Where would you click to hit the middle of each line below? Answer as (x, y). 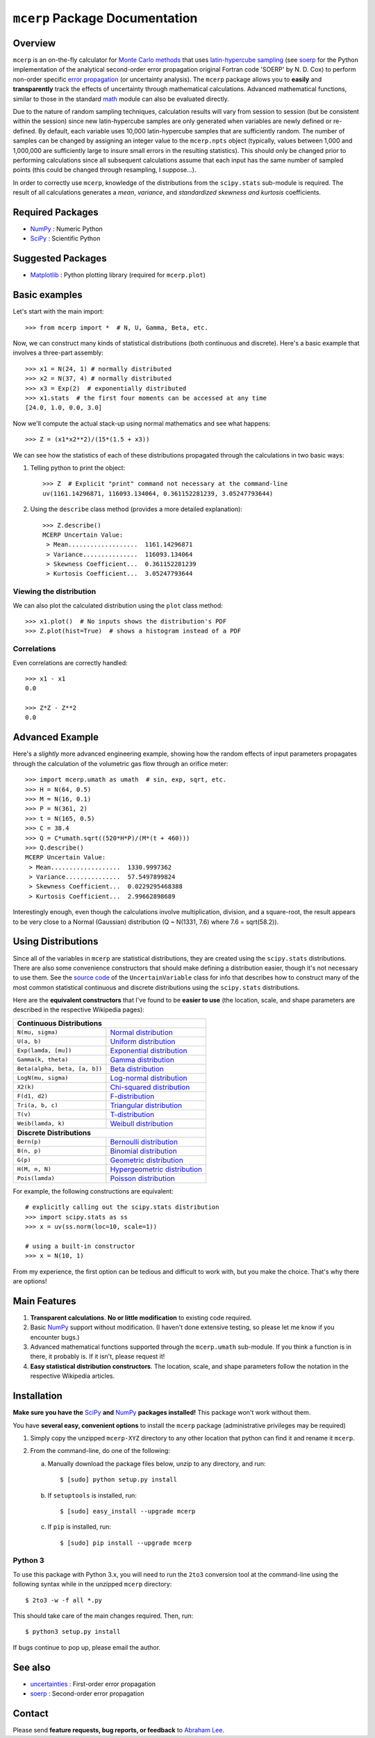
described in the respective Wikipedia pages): (79, 1010)
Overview (34, 43)
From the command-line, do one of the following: (100, 1451)
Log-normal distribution (149, 1078)
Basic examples (48, 295)
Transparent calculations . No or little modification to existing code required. (141, 1317)
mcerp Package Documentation (105, 18)
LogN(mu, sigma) (43, 1078)
